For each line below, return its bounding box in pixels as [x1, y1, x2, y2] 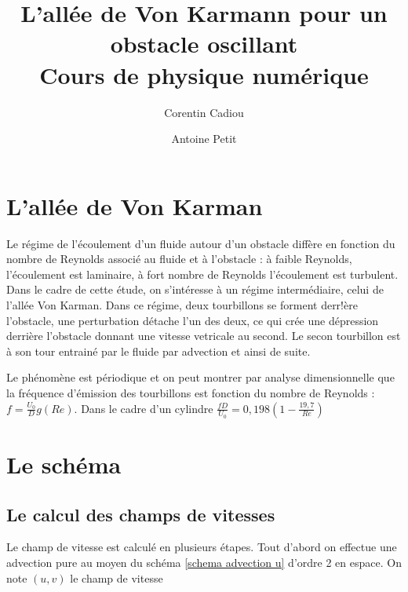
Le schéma [6, 448, 122, 480]
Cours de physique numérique [39, 58, 369, 90]
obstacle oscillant [110, 27, 298, 60]
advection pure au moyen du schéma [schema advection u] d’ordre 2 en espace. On [6, 554, 402, 570]
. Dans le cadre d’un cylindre [74, 400, 213, 416]
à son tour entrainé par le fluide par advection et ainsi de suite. [6, 342, 311, 359]
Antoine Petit [171, 130, 237, 147]
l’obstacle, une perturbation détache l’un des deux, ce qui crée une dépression [6, 312, 379, 328]
